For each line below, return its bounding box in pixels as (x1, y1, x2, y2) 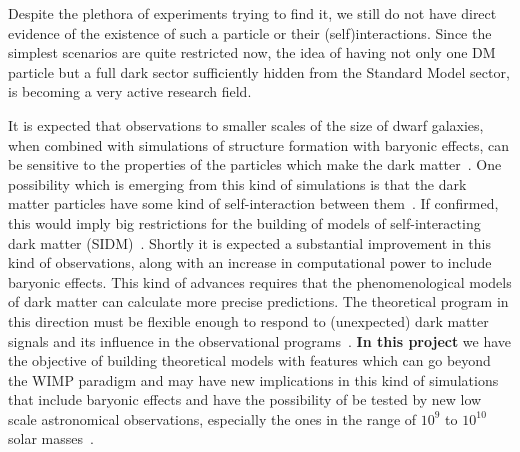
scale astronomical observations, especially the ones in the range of (8, 408, 417, 429)
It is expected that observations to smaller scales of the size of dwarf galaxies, (8, 114, 484, 135)
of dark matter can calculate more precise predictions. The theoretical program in (8, 291, 509, 312)
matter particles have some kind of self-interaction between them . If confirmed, (8, 193, 499, 214)
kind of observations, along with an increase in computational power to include (8, 252, 492, 273)
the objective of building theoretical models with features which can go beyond (8, 350, 491, 371)
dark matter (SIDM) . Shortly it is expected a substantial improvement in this (8, 232, 491, 253)
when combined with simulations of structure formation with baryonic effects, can (8, 134, 509, 155)
